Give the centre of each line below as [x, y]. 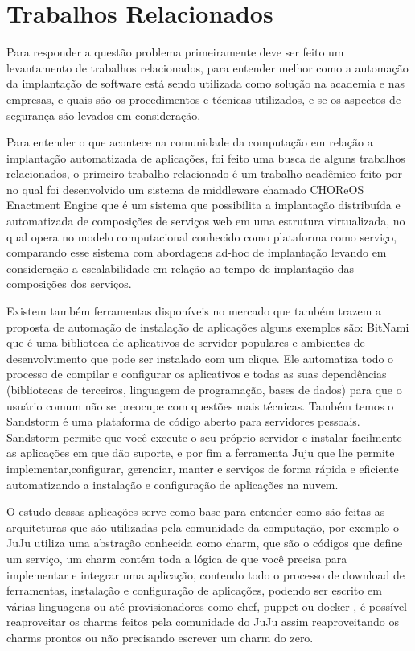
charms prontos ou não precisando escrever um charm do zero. [160, 637]
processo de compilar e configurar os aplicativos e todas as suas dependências [197, 374]
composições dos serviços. [69, 284]
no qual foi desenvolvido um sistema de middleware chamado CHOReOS [185, 189]
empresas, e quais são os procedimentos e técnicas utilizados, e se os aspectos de [204, 99]
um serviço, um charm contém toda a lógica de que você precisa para [177, 558]
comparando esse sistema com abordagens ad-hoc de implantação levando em [197, 252]
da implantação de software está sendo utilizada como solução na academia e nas [206, 83]
